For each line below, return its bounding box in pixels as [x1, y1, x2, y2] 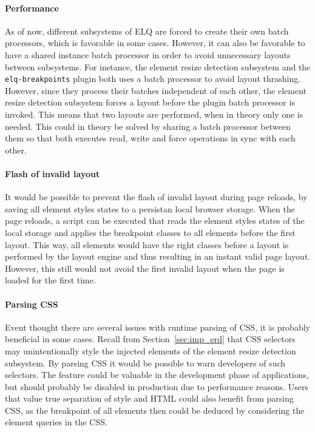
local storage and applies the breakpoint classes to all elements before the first [5, 226, 296, 238]
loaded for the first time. [5, 274, 96, 286]
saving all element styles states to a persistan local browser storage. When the [5, 202, 295, 215]
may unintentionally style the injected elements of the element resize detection [5, 344, 296, 357]
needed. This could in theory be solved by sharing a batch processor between [5, 120, 291, 132]
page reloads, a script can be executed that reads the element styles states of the [5, 214, 305, 227]
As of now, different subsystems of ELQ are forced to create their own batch [5, 24, 289, 37]
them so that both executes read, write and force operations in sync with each [5, 132, 296, 144]
